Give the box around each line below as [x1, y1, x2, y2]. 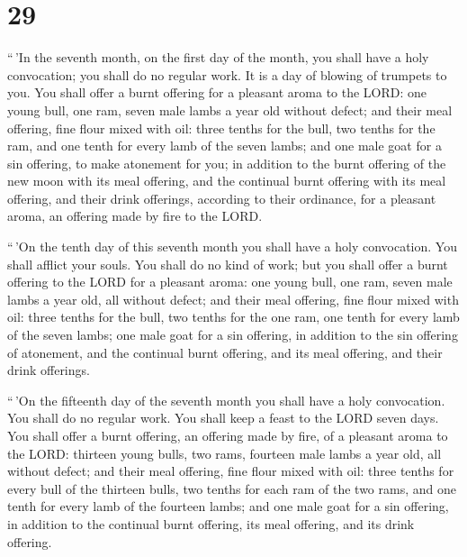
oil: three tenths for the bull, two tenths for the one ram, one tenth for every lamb [7, 307, 460, 326]
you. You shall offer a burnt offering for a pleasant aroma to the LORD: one [7, 83, 427, 102]
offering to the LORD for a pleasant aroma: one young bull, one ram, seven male [7, 272, 453, 291]
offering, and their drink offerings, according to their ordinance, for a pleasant [7, 188, 436, 207]
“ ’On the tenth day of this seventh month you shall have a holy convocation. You [7, 237, 457, 256]
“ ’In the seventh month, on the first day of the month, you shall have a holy [7, 48, 429, 67]
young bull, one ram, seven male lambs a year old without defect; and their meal [7, 100, 453, 119]
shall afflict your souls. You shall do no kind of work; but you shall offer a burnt [7, 254, 448, 273]
